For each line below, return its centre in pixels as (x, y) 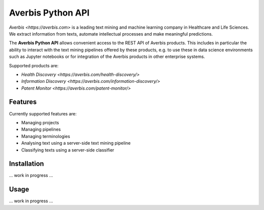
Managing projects (40, 122)
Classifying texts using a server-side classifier (68, 150)
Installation (26, 164)
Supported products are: (34, 65)
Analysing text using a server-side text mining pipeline (76, 143)
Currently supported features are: (43, 114)
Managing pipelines (41, 130)
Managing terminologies (46, 136)
